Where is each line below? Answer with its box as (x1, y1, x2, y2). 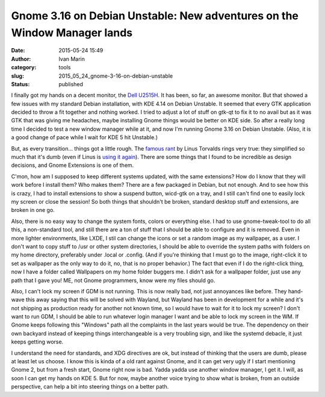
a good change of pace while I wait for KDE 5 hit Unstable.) (11, 134, 158, 141)
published (58, 80, 84, 87)
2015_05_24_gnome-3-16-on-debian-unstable (58, 72, 173, 80)
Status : (11, 80, 30, 87)
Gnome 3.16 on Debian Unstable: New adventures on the (11, 9, 299, 22)
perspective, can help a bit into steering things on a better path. (11, 383, 169, 390)
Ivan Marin (58, 55, 85, 63)
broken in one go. (11, 207, 55, 214)
